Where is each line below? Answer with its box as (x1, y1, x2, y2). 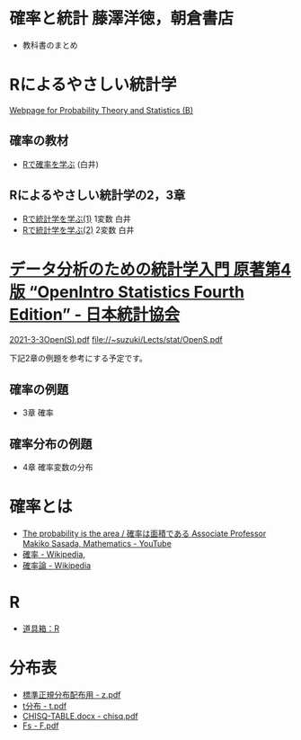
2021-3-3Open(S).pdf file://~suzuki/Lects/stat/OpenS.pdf (9, 334, 223, 345)
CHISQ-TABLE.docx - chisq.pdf (22, 710, 138, 721)
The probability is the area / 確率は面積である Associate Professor (22, 528, 267, 539)
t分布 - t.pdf (22, 700, 67, 711)
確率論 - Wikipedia (22, 560, 92, 571)
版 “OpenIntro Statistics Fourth (9, 281, 245, 302)
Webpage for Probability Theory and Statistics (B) (9, 104, 194, 115)
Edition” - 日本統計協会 (9, 304, 181, 325)
